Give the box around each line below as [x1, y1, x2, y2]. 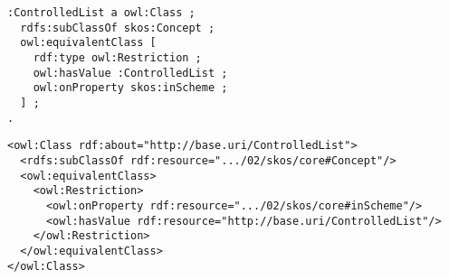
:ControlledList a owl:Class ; [7, 6, 196, 19]
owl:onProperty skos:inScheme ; [33, 81, 228, 95]
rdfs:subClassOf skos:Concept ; [20, 21, 215, 34]
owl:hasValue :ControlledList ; [33, 66, 228, 79]
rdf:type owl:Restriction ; [33, 51, 202, 64]
